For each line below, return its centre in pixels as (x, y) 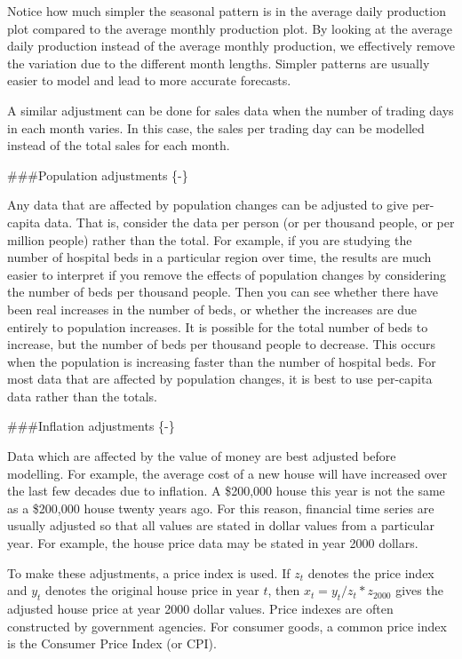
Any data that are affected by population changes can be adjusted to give (208, 205)
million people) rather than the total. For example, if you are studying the (210, 239)
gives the (419, 590)
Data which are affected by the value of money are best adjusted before (202, 456)
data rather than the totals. (82, 396)
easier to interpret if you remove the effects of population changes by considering (227, 274)
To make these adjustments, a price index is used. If (149, 572)
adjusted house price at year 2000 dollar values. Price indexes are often (200, 609)
